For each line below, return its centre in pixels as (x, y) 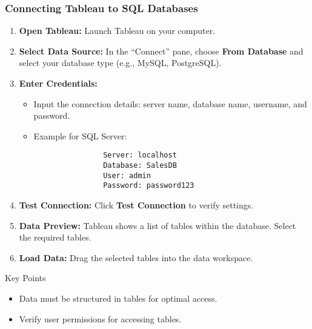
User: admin (127, 175)
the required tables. (55, 237)
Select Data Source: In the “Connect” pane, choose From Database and (161, 51)
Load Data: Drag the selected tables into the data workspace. (136, 257)
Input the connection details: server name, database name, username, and (170, 103)
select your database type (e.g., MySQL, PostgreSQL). (120, 63)
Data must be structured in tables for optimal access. (118, 298)
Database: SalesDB (140, 166)
